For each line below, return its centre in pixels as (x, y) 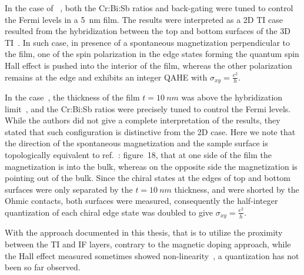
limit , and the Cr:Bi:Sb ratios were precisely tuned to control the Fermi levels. (148, 108)
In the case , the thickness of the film (72, 97)
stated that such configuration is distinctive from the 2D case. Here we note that (150, 131)
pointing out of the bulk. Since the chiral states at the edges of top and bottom (148, 178)
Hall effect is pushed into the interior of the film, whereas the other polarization (148, 65)
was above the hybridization (232, 97)
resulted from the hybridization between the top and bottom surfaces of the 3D (148, 31)
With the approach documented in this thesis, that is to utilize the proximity (144, 232)
